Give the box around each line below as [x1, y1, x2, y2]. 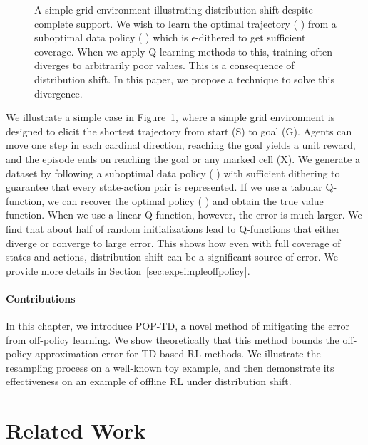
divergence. [34, 85, 83, 100]
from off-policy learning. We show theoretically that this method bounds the [6, 332, 339, 347]
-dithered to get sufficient [195, 30, 306, 45]
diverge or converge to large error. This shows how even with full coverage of [6, 235, 341, 250]
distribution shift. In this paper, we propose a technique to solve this [34, 71, 334, 86]
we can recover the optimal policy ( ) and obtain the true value [47, 193, 324, 208]
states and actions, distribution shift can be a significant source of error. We [6, 249, 338, 264]
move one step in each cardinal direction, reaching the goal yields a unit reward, [6, 137, 356, 152]
